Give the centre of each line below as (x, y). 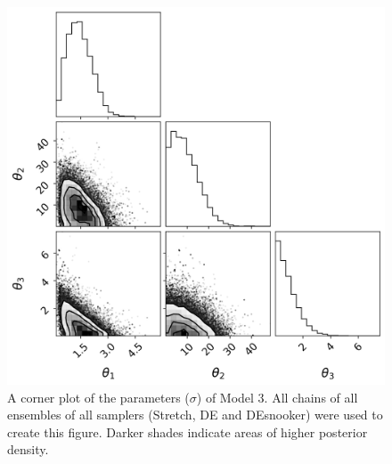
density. (28, 449)
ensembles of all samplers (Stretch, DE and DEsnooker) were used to (195, 415)
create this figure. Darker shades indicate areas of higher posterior (188, 431)
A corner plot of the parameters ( (98, 397)
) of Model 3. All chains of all (277, 397)
